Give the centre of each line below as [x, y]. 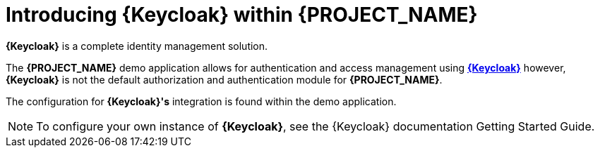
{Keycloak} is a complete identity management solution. [137, 46]
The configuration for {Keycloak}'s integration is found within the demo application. [201, 101]
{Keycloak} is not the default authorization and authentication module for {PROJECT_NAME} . [224, 79]
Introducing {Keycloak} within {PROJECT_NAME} [242, 15]
